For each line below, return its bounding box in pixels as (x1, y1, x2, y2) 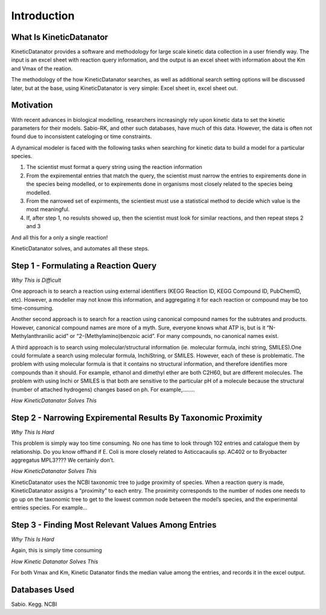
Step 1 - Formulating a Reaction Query (11, 260, 157, 271)
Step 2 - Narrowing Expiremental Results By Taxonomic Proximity (11, 412, 263, 422)
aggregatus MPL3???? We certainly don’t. (11, 456, 115, 464)
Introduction (11, 9, 75, 22)
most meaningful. (26, 206, 70, 213)
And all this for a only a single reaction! (11, 234, 108, 241)
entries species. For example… (11, 504, 88, 511)
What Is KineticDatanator (11, 32, 109, 42)
